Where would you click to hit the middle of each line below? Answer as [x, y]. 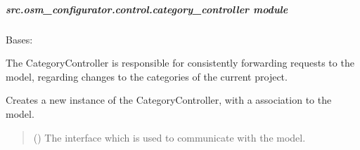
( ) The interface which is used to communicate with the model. [169, 137]
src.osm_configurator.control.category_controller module [147, 9]
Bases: [19, 39]
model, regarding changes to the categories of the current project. [147, 76]
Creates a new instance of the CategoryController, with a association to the [169, 100]
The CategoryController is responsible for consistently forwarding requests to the [180, 63]
